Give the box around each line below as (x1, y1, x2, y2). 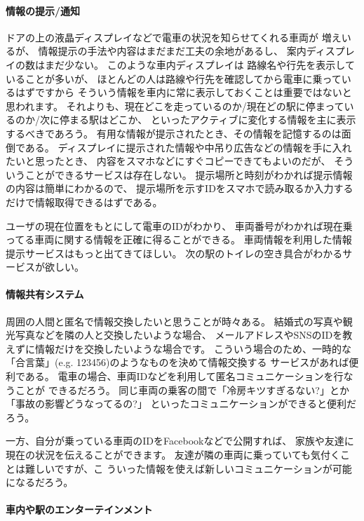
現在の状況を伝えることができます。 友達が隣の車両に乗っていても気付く (6, 447, 341, 462)
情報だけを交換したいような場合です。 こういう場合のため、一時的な (34, 341, 351, 356)
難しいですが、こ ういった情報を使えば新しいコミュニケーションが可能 (25, 461, 352, 475)
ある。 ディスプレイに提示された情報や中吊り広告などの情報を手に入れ (25, 140, 352, 154)
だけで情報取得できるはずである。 (6, 194, 163, 209)
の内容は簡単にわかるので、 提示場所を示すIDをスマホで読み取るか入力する (6, 181, 353, 196)
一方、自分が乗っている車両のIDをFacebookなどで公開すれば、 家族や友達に (6, 433, 354, 448)
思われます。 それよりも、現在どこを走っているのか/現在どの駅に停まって (6, 98, 344, 113)
